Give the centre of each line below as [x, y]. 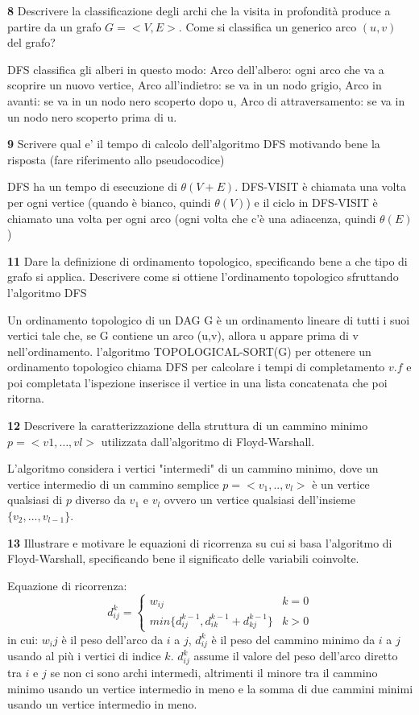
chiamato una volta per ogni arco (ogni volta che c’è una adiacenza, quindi [192, 218]
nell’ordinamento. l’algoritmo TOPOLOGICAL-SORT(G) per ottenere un [189, 351]
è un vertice [341, 484]
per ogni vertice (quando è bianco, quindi [109, 202]
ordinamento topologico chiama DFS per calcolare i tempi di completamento [196, 367]
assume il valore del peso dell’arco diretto [296, 656]
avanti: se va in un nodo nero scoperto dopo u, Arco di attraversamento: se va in [206, 100]
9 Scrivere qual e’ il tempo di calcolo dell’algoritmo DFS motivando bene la [194, 144]
